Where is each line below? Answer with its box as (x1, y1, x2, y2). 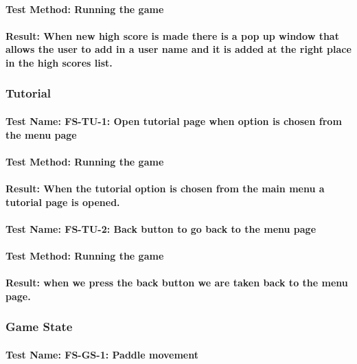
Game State (5, 318, 73, 335)
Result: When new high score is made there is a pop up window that (5, 28, 339, 43)
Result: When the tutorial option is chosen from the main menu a (5, 181, 325, 195)
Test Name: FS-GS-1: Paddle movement (5, 347, 199, 361)
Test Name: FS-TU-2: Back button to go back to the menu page (5, 221, 316, 236)
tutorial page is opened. (5, 194, 120, 209)
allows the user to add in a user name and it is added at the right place (5, 42, 352, 56)
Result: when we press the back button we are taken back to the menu (5, 275, 348, 290)
